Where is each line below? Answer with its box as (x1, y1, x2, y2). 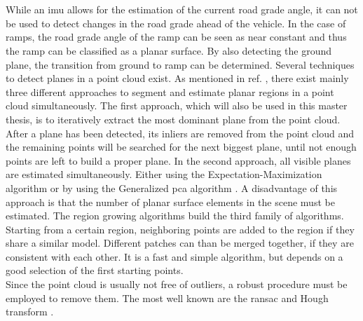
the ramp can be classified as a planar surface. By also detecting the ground (6, 43, 332, 57)
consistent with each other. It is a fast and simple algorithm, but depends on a (6, 249, 343, 264)
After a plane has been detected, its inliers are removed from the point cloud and (6, 125, 355, 140)
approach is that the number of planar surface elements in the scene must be (6, 194, 335, 209)
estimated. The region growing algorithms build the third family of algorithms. (6, 208, 344, 223)
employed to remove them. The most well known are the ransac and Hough (6, 290, 329, 305)
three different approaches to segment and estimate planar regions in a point (6, 84, 334, 99)
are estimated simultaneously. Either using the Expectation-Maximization (6, 167, 322, 182)
